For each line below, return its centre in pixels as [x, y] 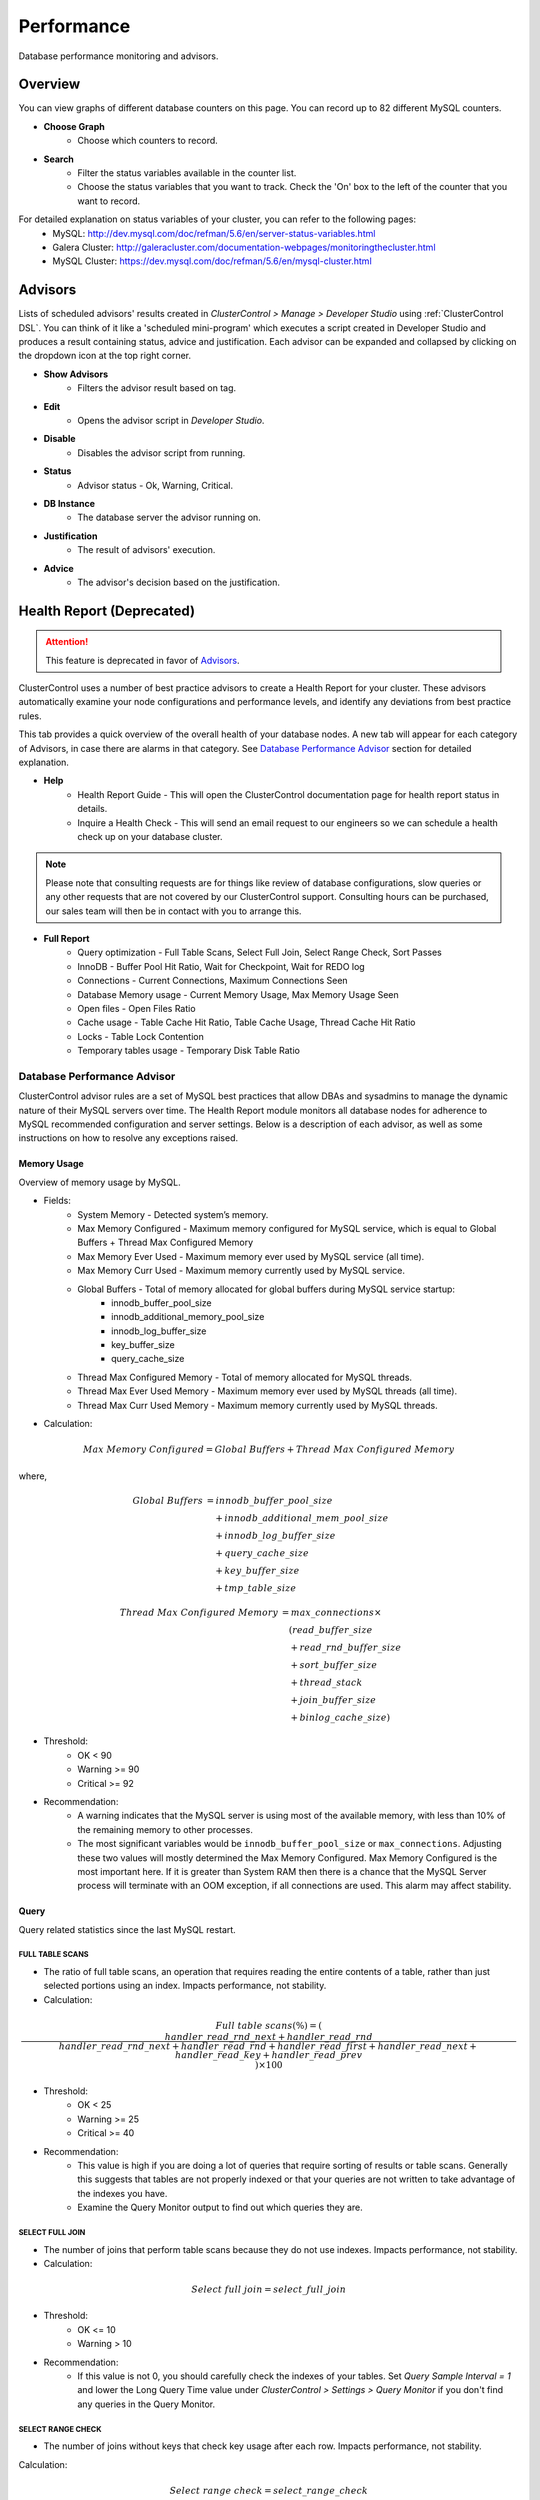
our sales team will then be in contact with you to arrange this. [173, 911]
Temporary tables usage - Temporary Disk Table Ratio [188, 1051]
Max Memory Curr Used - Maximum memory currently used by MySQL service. [241, 1271]
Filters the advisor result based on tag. [157, 388]
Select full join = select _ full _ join [269, 2289]
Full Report [66, 938]
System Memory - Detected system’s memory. [173, 1214]
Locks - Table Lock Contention [140, 1036]
